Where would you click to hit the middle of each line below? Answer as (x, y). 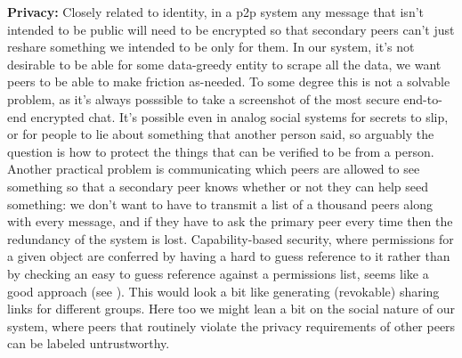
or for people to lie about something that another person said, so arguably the (221, 134)
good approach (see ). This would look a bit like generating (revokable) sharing (223, 291)
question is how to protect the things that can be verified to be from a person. (221, 151)
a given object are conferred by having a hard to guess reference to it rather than (229, 256)
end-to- (423, 98)
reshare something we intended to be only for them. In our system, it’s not (211, 47)
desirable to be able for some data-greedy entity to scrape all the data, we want (224, 64)
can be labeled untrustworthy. (89, 343)
